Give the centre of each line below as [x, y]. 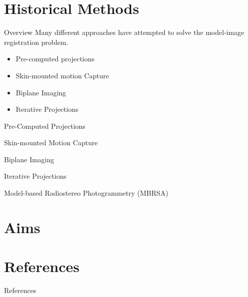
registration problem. [36, 42]
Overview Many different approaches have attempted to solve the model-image [124, 32]
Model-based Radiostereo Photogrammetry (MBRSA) [86, 193]
